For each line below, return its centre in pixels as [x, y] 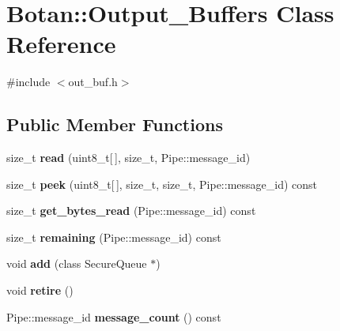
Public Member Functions [115, 124]
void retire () [40, 290]
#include [28, 82]
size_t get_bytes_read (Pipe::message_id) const [131, 211]
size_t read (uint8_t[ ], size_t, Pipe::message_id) [128, 158]
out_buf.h [93, 82]
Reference [61, 44]
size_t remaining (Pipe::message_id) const [114, 237]
